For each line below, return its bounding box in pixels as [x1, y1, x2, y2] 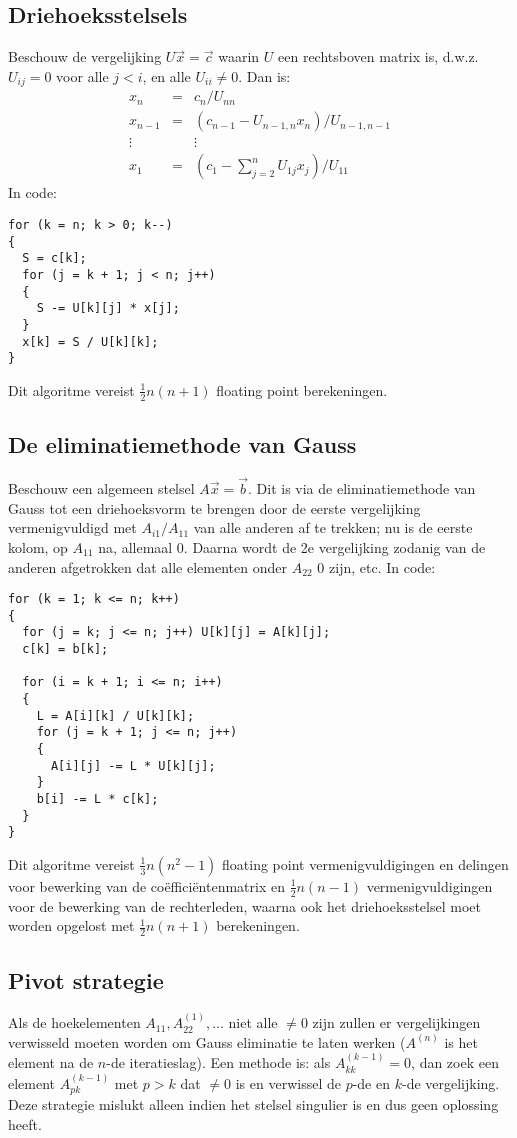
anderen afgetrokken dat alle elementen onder [8, 556, 287, 577]
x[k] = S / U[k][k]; [22, 334, 159, 349]
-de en [352, 1072, 390, 1093]
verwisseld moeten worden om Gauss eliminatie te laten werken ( [8, 1031, 406, 1052]
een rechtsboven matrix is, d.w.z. [278, 46, 479, 67]
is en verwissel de [235, 1072, 341, 1093]
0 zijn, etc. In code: [317, 556, 436, 577]
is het [444, 1031, 478, 1052]
